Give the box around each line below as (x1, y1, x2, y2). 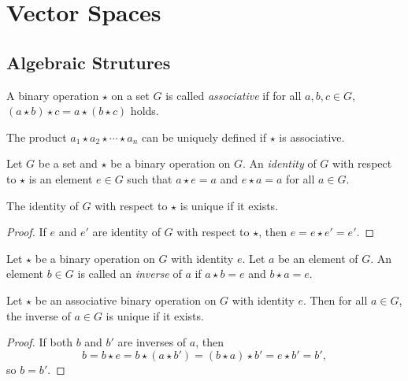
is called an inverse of (77, 265, 182, 282)
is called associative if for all (165, 87, 302, 103)
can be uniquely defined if (142, 128, 267, 145)
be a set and (38, 155, 98, 172)
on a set (111, 87, 150, 103)
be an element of (278, 250, 358, 266)
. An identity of (243, 155, 317, 172)
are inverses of (117, 334, 187, 350)
